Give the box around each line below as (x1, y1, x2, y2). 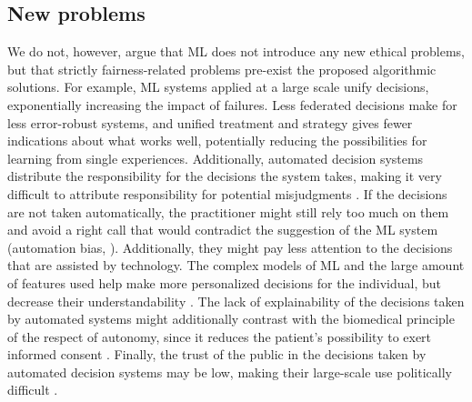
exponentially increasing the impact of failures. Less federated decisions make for (7, 95, 457, 114)
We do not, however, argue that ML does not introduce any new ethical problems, (7, 42, 465, 61)
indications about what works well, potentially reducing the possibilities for (7, 131, 427, 150)
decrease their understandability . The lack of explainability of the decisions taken (7, 291, 465, 310)
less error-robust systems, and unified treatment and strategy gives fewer (7, 113, 413, 132)
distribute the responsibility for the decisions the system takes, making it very (7, 166, 442, 186)
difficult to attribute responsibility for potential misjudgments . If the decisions (7, 184, 447, 203)
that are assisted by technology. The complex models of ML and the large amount (7, 256, 465, 275)
